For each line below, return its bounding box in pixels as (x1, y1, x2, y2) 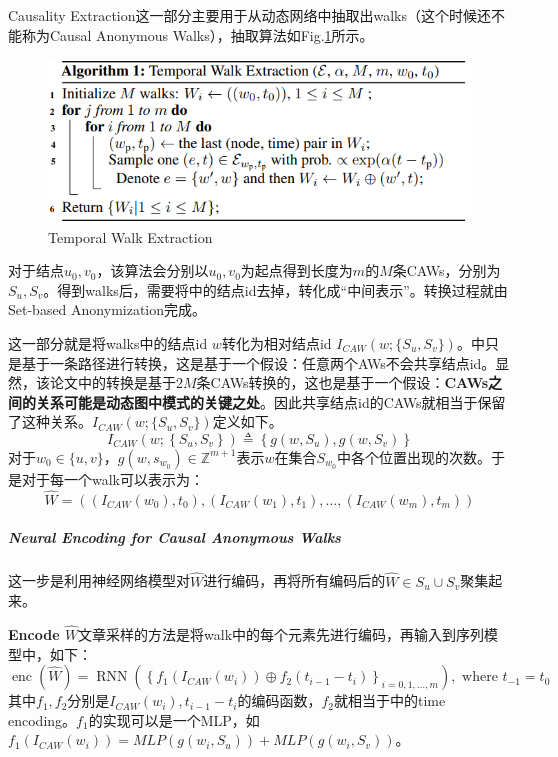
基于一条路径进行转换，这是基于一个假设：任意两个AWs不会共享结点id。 (21, 352, 496, 373)
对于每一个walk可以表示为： (21, 468, 204, 489)
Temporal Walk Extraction (48, 226, 213, 247)
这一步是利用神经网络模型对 (8, 570, 190, 591)
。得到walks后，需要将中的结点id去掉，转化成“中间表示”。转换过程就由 (43, 279, 508, 300)
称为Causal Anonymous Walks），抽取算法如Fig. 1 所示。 (21, 24, 374, 45)
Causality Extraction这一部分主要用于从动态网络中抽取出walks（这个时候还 (8, 5, 492, 25)
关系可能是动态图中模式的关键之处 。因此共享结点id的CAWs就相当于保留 (35, 391, 506, 412)
